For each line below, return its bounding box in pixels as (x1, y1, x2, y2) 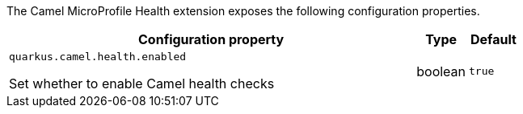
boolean (416, 63, 466, 79)
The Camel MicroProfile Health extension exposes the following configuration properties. (6, 4, 480, 18)
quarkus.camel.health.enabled (9, 51, 187, 63)
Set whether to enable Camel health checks (9, 75, 275, 92)
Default (470, 31, 517, 47)
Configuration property (138, 31, 285, 47)
